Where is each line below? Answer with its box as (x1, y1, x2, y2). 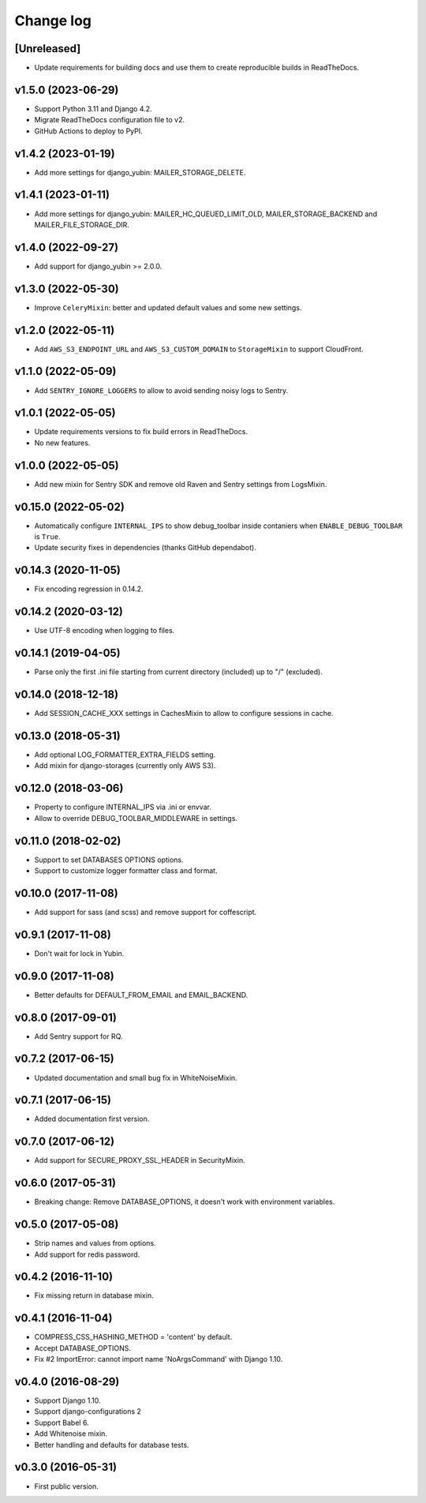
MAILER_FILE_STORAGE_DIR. (34, 219, 130, 229)
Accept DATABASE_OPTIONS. (34, 1343, 132, 1353)
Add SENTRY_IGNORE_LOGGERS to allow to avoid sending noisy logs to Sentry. (34, 385, 289, 395)
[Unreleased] (14, 42, 81, 55)
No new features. (34, 438, 91, 448)
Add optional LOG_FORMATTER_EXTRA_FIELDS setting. (34, 750, 216, 759)
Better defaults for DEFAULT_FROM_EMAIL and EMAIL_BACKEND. (34, 990, 248, 999)
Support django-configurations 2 (34, 1407, 142, 1416)
